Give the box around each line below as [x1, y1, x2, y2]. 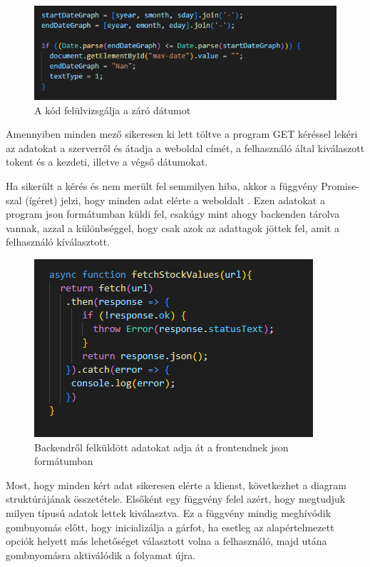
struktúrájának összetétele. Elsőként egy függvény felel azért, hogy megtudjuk [6, 491, 346, 506]
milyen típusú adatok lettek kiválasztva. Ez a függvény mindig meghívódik [6, 505, 332, 520]
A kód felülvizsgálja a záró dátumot [34, 102, 191, 117]
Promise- [321, 179, 360, 194]
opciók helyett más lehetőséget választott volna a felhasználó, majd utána [6, 533, 327, 548]
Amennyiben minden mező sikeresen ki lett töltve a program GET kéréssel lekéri [6, 126, 358, 141]
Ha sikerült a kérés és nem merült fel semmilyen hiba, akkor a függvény [6, 179, 318, 194]
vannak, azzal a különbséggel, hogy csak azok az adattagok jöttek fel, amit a [6, 220, 339, 235]
